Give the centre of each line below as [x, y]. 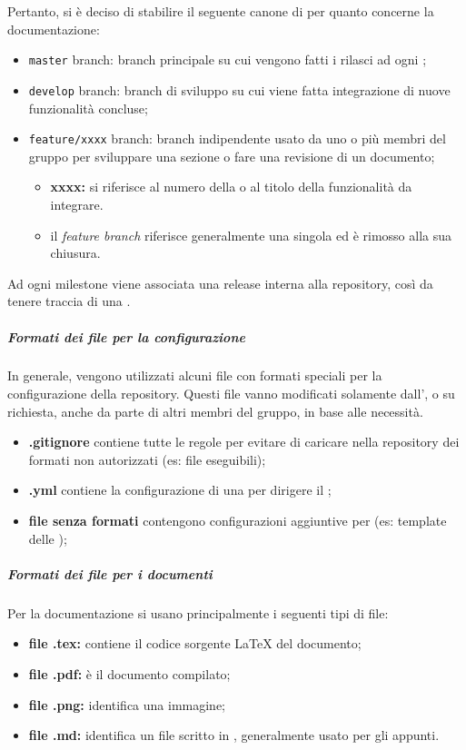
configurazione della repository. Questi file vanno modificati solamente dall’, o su [231, 394]
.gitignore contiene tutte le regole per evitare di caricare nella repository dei [244, 442]
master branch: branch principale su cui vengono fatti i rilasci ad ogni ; [228, 59]
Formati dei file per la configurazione [126, 336]
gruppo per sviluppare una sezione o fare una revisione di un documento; [232, 156]
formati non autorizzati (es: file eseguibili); [147, 459]
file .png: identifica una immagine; [127, 704]
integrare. [77, 204]
